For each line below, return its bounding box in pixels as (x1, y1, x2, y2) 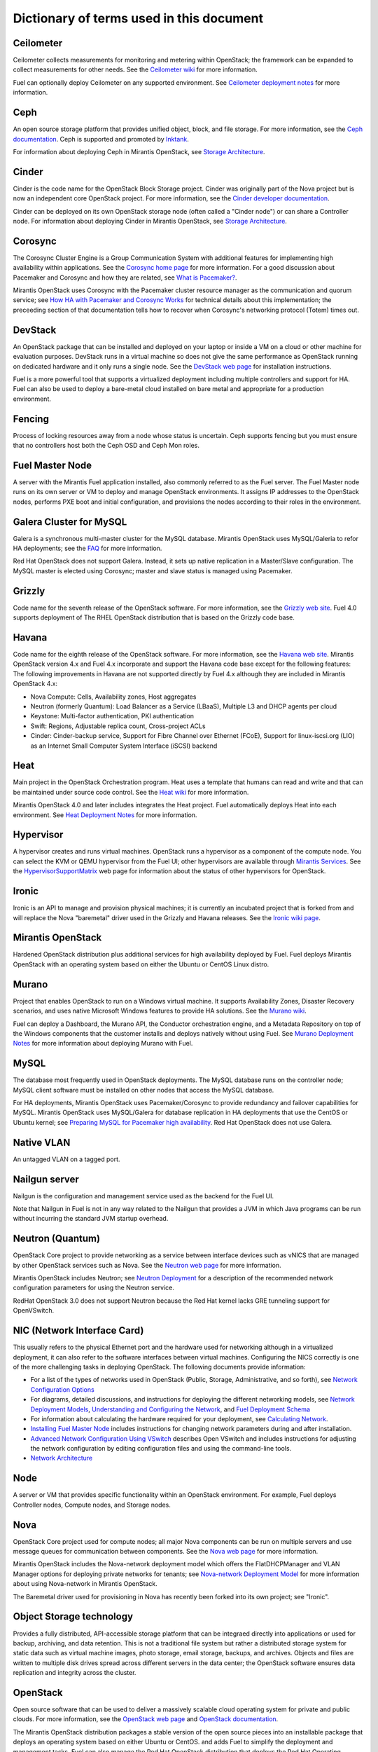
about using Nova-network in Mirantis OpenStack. (13, 1580, 157, 1588)
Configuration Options (30, 1385, 94, 1394)
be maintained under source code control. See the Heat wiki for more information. (13, 788, 249, 796)
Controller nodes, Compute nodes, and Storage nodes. (13, 1500, 171, 1509)
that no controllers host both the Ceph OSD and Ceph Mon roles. (13, 442, 199, 450)
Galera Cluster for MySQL (13, 516, 127, 528)
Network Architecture (30, 1454, 93, 1463)
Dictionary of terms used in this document (13, 11, 264, 26)
